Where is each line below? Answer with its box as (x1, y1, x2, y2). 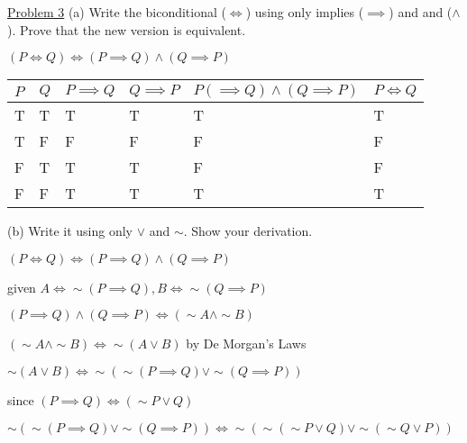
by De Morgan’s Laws (186, 334, 307, 353)
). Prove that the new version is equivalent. (7, 20, 246, 39)
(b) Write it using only (7, 221, 133, 240)
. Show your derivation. (183, 221, 313, 240)
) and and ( (389, 3, 453, 21)
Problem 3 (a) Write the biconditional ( (7, 3, 226, 21)
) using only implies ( (245, 3, 364, 21)
